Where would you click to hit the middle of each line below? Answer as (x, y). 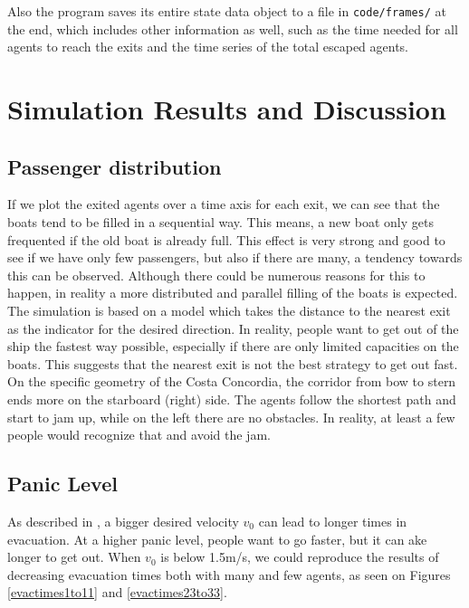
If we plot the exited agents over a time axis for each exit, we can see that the (224, 204)
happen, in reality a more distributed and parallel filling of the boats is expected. (233, 293)
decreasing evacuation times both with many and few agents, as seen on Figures (229, 574)
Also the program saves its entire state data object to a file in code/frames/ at (227, 11)
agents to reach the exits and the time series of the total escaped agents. (208, 47)
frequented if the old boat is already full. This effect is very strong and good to (226, 239)
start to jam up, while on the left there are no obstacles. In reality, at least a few (231, 417)
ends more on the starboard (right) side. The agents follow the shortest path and (232, 399)
